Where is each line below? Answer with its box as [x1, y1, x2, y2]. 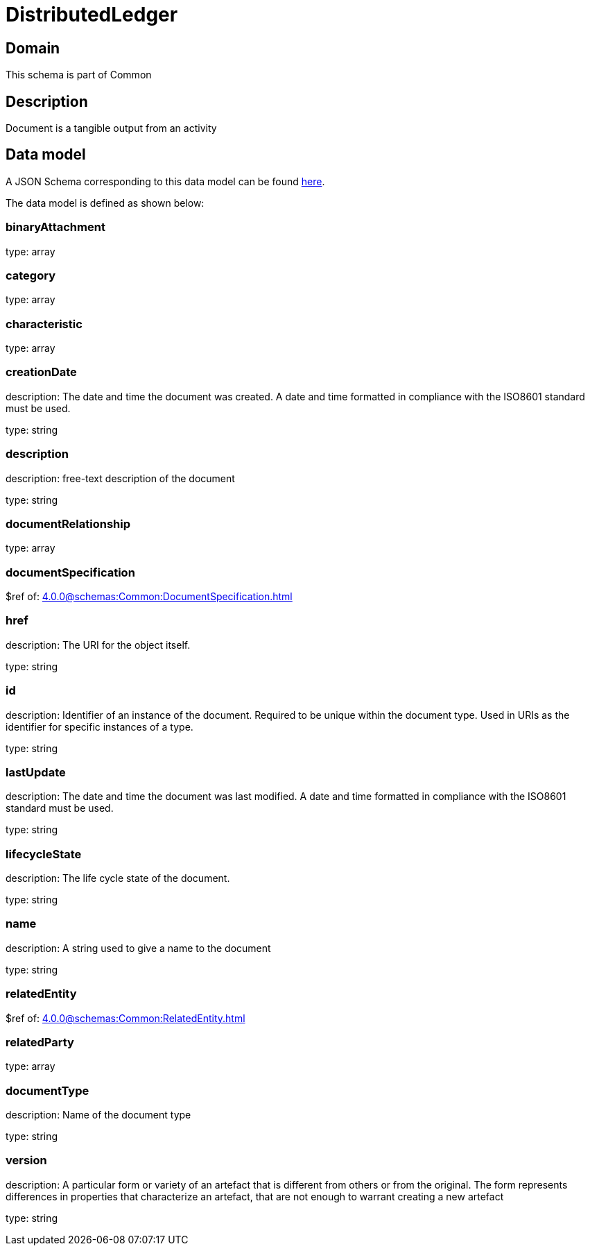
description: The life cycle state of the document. [6, 872, 230, 885]
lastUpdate [6, 765, 66, 779]
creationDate [6, 365, 77, 380]
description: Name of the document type [6, 1109, 191, 1121]
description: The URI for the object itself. [6, 638, 191, 651]
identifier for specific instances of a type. [6, 720, 193, 733]
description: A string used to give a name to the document [6, 942, 271, 954]
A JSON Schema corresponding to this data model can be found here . [6, 175, 325, 187]
